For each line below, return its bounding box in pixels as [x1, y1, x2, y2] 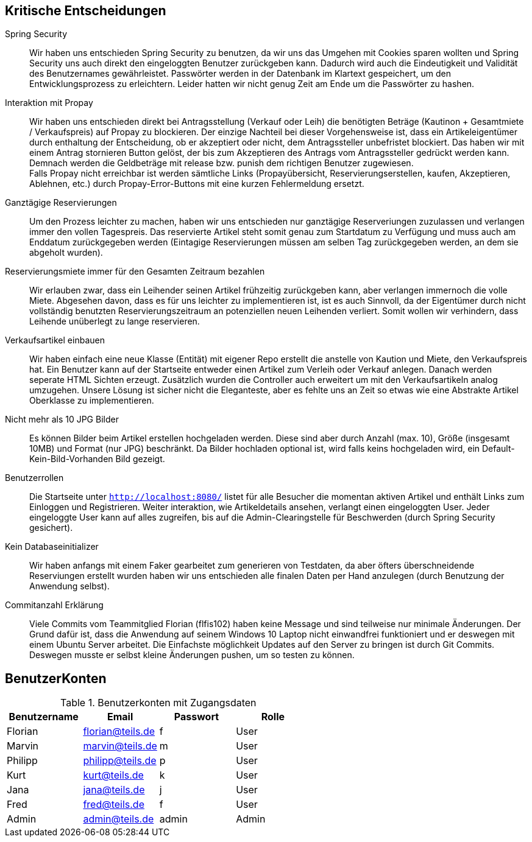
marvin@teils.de [83, 740, 157, 753]
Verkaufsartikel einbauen [5, 335, 105, 346]
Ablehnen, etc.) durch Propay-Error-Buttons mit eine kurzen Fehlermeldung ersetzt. [29, 178, 364, 189]
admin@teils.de [83, 813, 154, 826]
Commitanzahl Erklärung [5, 600, 104, 611]
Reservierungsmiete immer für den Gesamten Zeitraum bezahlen [5, 266, 265, 277]
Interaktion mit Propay [5, 97, 93, 108]
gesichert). [29, 522, 73, 533]
